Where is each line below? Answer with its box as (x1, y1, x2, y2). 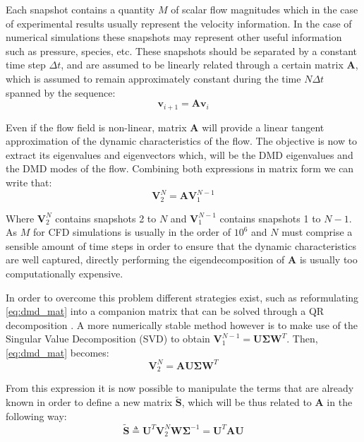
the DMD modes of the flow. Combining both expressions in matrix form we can (6, 161, 354, 176)
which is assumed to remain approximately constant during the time (6, 71, 301, 85)
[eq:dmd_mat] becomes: (6, 345, 109, 359)
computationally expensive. (6, 265, 123, 280)
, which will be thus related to (181, 395, 312, 410)
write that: (6, 174, 52, 189)
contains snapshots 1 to (219, 210, 321, 225)
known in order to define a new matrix (6, 395, 173, 410)
